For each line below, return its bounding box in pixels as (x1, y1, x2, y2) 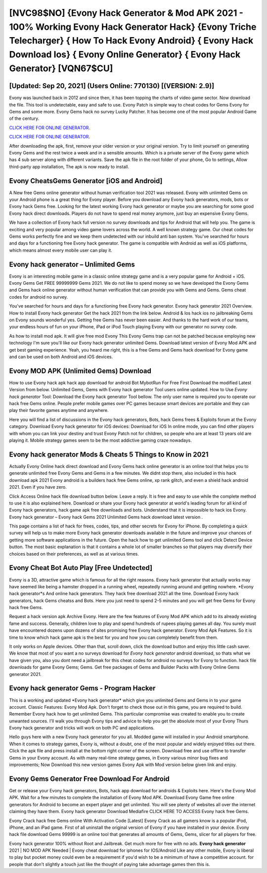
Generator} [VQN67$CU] (9, 62, 113, 74)
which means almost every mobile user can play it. (9, 247, 112, 253)
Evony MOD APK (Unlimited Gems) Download (9, 366, 152, 375)
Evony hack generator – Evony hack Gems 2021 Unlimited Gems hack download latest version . (9, 514, 203, 520)
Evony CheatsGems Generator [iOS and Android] (9, 176, 163, 185)
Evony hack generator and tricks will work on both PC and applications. (9, 725, 155, 731)
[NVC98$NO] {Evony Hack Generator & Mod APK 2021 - (9, 7, 243, 18)
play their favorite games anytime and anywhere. (9, 408, 109, 413)
